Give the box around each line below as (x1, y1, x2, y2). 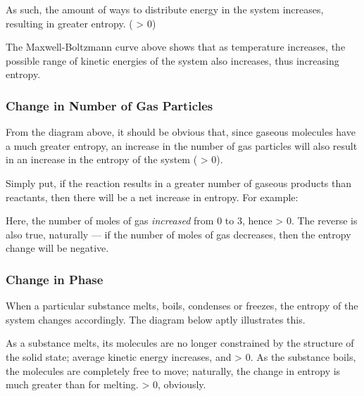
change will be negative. (6, 241, 109, 255)
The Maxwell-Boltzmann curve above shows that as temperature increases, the (6, 39, 346, 54)
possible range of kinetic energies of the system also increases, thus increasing (6, 53, 339, 68)
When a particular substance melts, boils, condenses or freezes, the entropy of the (6, 298, 358, 313)
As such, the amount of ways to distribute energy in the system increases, (6, 2, 324, 16)
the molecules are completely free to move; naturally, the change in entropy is (6, 363, 341, 378)
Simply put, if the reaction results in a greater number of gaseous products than (6, 175, 352, 190)
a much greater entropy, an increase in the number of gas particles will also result (6, 138, 358, 153)
